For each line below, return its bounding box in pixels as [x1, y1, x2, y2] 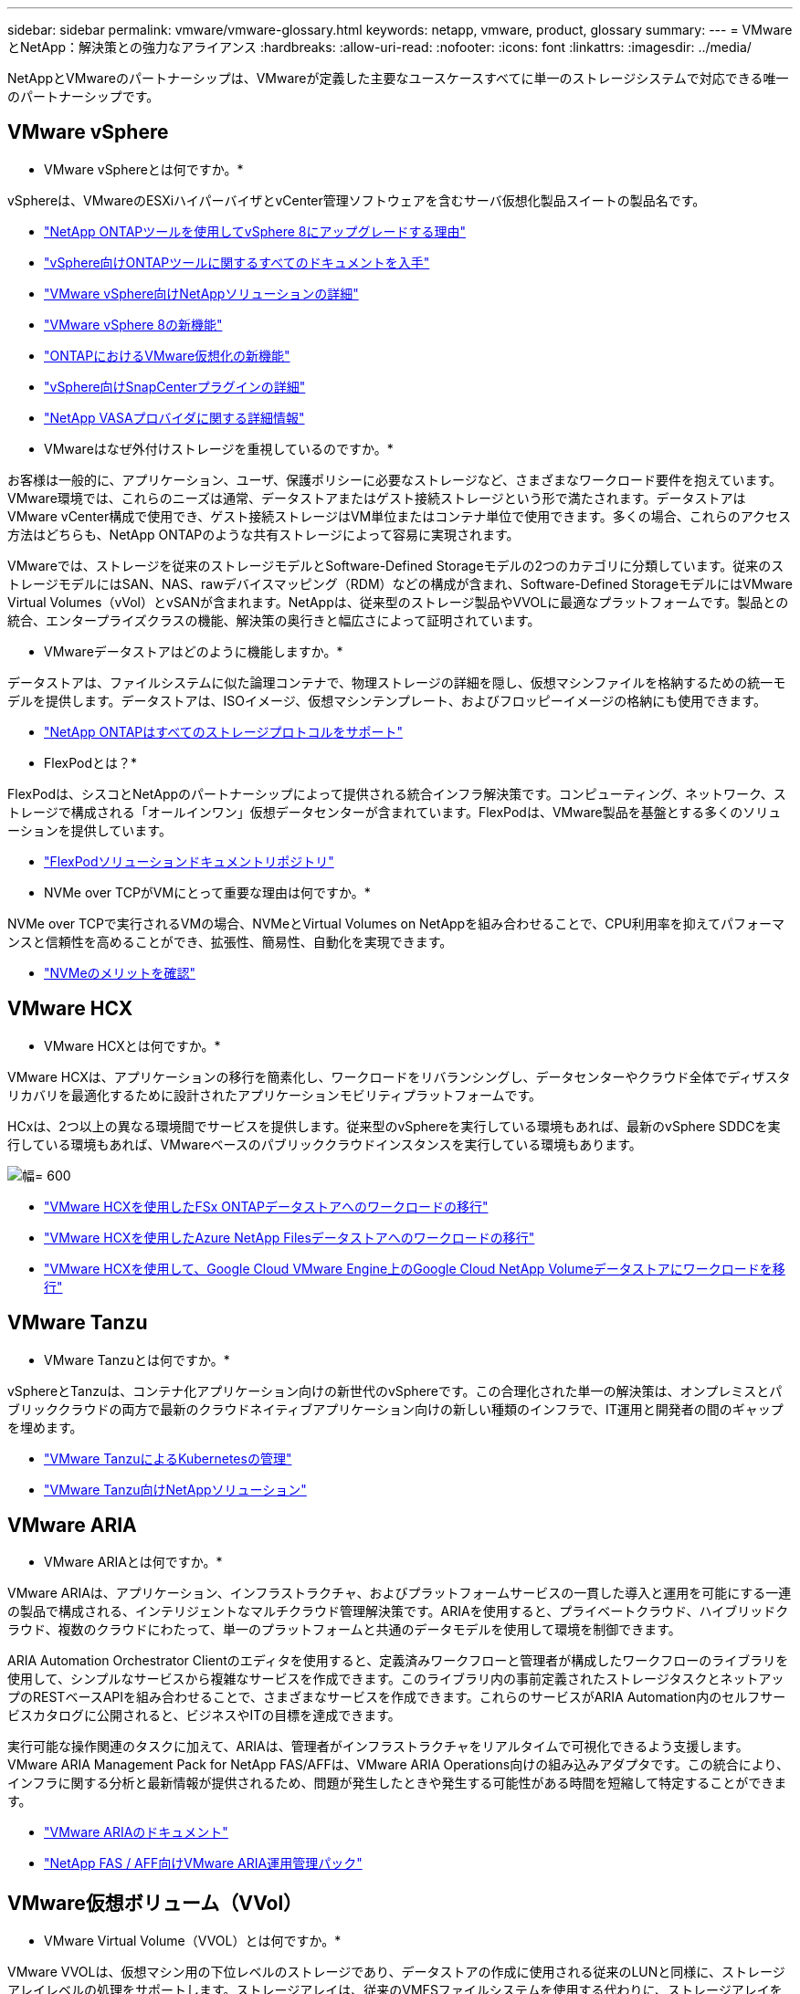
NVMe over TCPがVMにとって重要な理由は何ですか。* [44, 884, 371, 900]
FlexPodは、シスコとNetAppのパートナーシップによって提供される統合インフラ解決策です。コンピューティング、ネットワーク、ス [7, 785, 786, 802]
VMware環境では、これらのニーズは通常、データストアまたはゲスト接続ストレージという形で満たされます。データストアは [7, 489, 746, 506]
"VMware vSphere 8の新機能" [44, 316, 223, 332]
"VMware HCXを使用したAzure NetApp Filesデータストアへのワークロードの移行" [44, 1229, 535, 1245]
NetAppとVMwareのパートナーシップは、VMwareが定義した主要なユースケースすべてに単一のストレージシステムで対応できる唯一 [7, 70, 789, 86]
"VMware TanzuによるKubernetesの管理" [44, 1450, 292, 1466]
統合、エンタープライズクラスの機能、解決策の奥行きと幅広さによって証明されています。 [7, 612, 541, 628]
